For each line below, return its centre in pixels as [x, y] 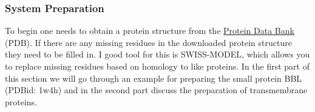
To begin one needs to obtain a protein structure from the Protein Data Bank [150, 31]
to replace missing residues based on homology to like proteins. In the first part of [157, 66]
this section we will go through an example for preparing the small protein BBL [154, 78]
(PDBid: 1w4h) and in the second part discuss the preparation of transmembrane [156, 90]
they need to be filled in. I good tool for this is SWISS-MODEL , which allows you [157, 54]
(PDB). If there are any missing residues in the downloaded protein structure [148, 42]
